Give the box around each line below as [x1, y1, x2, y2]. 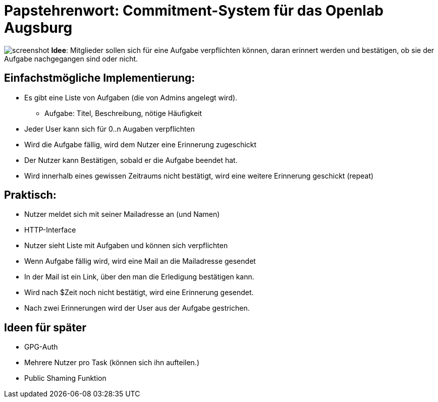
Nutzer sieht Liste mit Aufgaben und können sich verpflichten [24, 241, 228, 250]
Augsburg [4, 19, 73, 36]
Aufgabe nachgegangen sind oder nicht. [4, 54, 138, 63]
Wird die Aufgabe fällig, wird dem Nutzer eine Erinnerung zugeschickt [24, 140, 257, 149]
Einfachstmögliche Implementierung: [4, 72, 195, 85]
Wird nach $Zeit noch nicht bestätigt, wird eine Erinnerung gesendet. [24, 288, 254, 297]
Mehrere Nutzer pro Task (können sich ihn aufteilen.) [24, 358, 200, 367]
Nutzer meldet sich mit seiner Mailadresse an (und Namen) [24, 210, 220, 219]
